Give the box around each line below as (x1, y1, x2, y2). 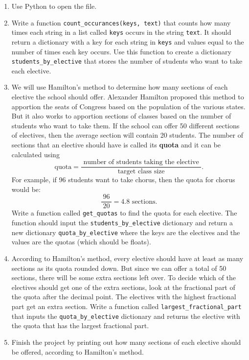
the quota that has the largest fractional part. (11, 320, 149, 331)
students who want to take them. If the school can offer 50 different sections (11, 120, 240, 130)
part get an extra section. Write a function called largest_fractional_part (11, 301, 242, 311)
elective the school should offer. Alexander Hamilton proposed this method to (11, 92, 244, 101)
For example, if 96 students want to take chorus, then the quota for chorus (11, 174, 235, 185)
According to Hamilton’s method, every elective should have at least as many (11, 253, 244, 264)
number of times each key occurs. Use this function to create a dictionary (11, 46, 231, 56)
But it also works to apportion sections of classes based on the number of (11, 111, 231, 121)
